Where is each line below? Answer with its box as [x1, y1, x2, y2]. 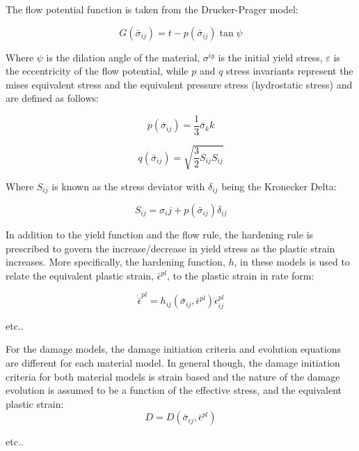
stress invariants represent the [226, 63, 353, 78]
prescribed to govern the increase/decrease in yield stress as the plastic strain [6, 240, 335, 255]
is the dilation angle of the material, [46, 49, 200, 64]
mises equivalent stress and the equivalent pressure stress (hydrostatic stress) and [6, 77, 353, 91]
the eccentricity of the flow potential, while [6, 63, 189, 78]
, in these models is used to [234, 254, 350, 269]
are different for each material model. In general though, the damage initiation [6, 355, 340, 369]
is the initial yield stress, [218, 49, 323, 64]
